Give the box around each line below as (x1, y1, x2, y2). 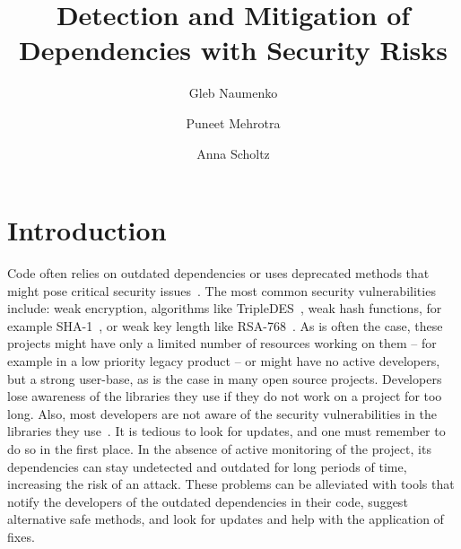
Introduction (7, 212, 167, 248)
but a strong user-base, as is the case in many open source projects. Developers (7, 369, 442, 388)
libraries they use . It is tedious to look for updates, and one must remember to (7, 422, 446, 440)
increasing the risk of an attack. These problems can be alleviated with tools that (7, 475, 455, 493)
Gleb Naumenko (188, 83, 278, 102)
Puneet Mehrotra (186, 113, 281, 132)
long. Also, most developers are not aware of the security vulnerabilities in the (7, 404, 437, 423)
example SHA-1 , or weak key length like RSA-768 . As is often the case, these (7, 316, 443, 335)
